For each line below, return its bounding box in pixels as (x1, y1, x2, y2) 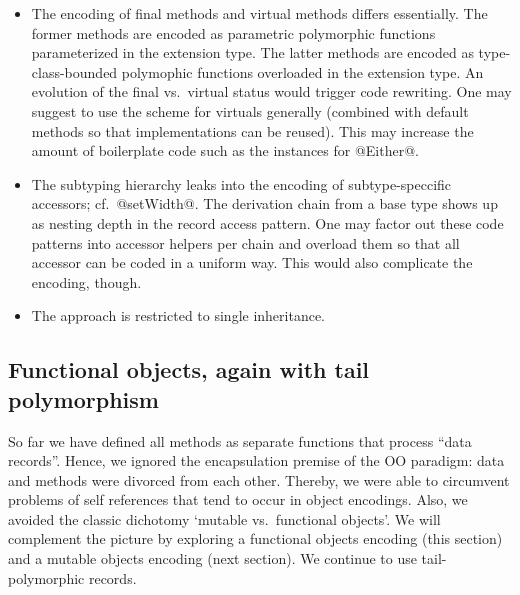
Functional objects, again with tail (8, 354, 370, 385)
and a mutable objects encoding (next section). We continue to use (8, 548, 417, 569)
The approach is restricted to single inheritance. (31, 305, 326, 326)
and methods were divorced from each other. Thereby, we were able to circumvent (8, 469, 510, 490)
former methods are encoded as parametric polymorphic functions (31, 22, 436, 43)
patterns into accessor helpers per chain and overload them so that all (31, 232, 460, 253)
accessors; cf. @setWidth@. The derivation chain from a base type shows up (31, 193, 498, 214)
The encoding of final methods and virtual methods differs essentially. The (31, 3, 488, 23)
